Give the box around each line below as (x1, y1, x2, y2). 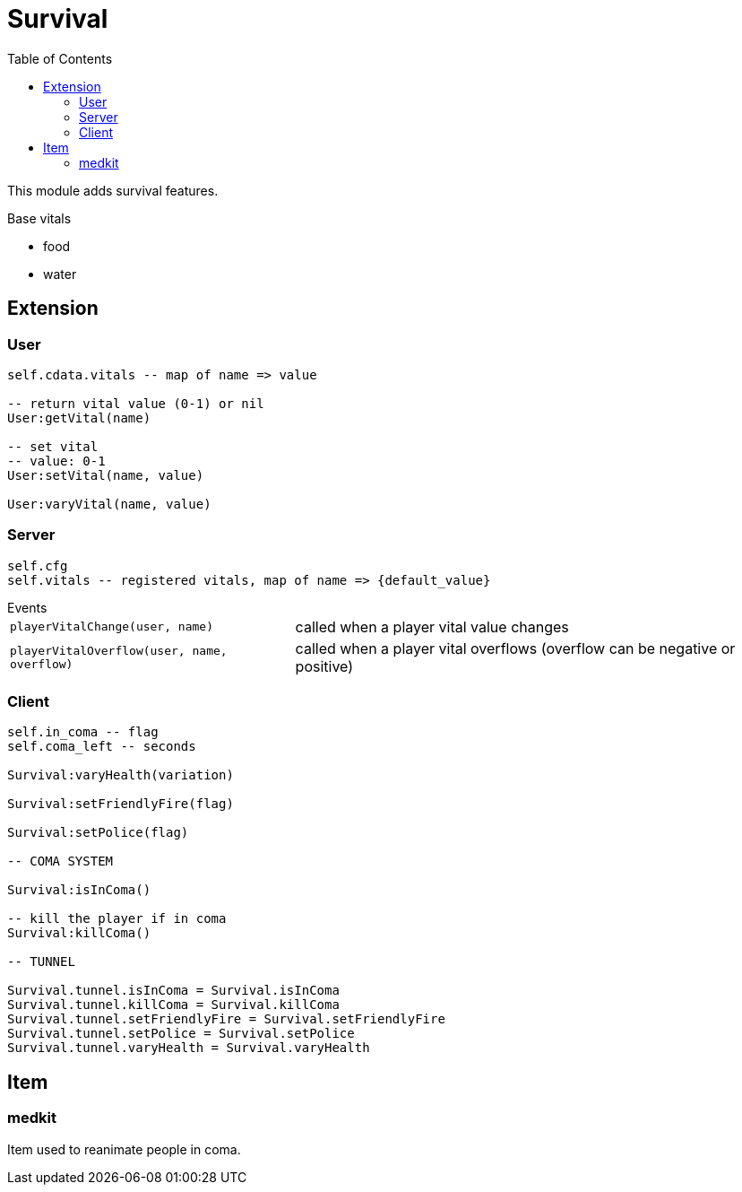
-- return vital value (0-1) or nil (7, 396, 264, 411)
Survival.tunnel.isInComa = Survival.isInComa (7, 983, 340, 998)
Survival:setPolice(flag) (7, 825, 189, 840)
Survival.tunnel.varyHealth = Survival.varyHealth (7, 1040, 370, 1056)
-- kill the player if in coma (7, 911, 227, 927)
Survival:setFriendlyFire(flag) (7, 796, 234, 812)
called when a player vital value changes (295, 617, 569, 636)
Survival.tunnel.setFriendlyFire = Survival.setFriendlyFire (7, 1012, 445, 1027)
